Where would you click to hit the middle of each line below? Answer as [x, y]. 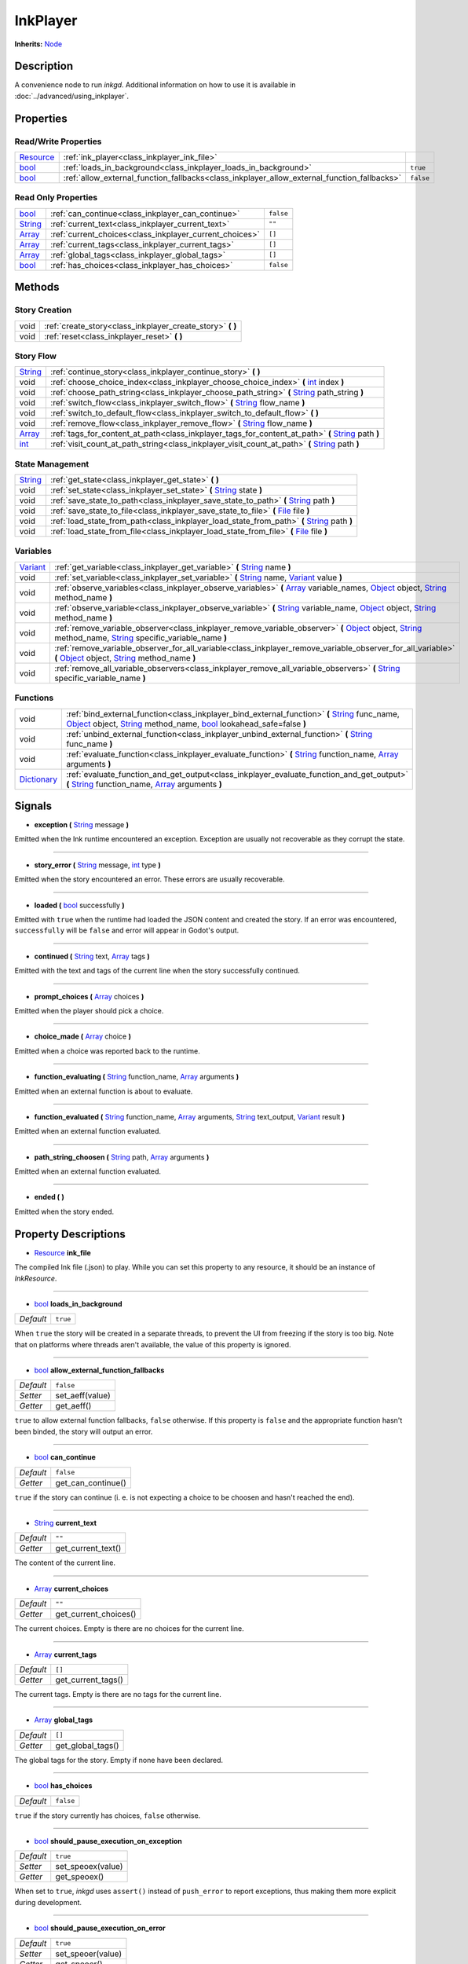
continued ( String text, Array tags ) [92, 956]
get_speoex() [80, 1877]
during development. [48, 1902]
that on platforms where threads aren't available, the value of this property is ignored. [153, 1344]
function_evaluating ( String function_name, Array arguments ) [137, 1077]
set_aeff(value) [83, 1396]
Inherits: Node [38, 44]
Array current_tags [66, 1654]
